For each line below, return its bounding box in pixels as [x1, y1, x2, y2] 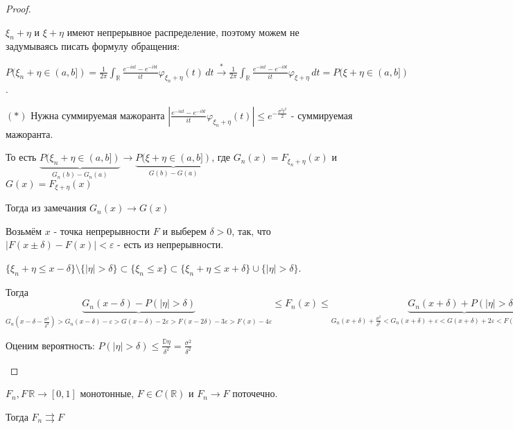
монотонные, [80, 386, 134, 401]
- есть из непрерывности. [117, 237, 224, 252]
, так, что [232, 223, 271, 238]
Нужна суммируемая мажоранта [31, 107, 165, 122]
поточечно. [232, 386, 278, 401]
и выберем [162, 223, 207, 238]
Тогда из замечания [6, 200, 87, 215]
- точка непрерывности [53, 223, 150, 238]
